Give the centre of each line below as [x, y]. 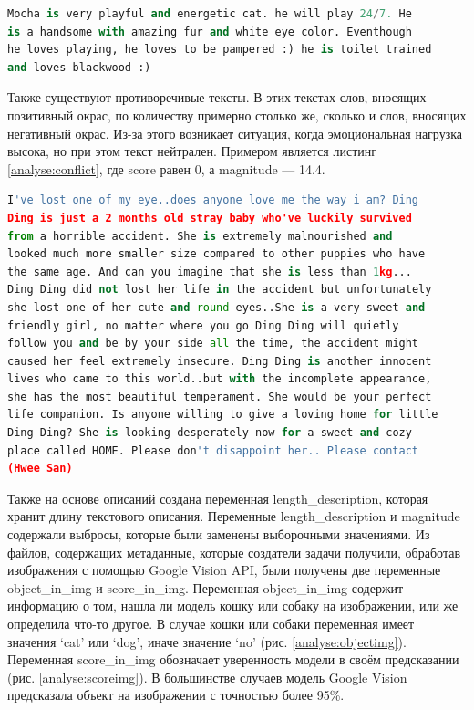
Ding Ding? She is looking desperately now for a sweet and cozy [210, 433]
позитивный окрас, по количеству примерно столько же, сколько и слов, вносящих [237, 115]
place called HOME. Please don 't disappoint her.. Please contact [213, 450]
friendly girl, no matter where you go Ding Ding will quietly [203, 325]
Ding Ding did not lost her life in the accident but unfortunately [220, 290]
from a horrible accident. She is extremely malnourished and [200, 236]
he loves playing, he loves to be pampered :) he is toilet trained [220, 50]
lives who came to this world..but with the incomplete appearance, [220, 379]
